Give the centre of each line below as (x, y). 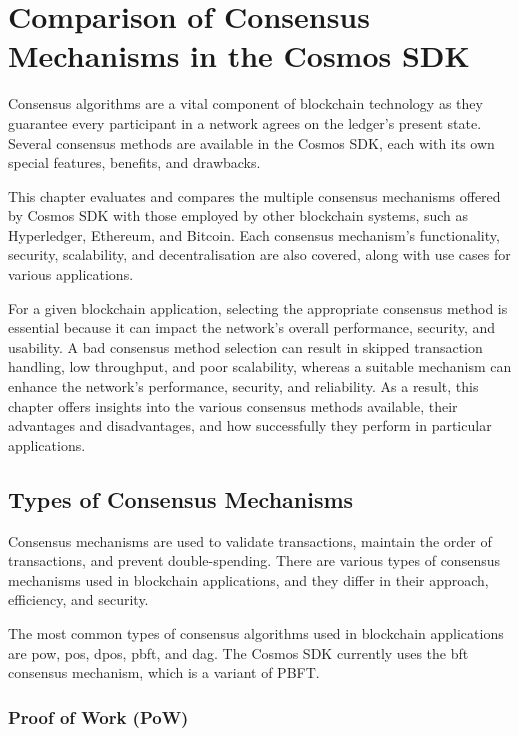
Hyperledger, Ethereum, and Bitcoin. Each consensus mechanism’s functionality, (254, 234)
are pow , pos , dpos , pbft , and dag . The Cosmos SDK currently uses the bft (238, 652)
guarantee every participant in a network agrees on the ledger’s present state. (245, 122)
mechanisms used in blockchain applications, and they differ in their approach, (248, 579)
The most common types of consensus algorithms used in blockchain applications (256, 632)
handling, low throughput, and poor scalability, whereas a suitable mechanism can (260, 366)
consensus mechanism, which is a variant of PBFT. (164, 672)
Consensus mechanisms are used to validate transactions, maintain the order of (250, 540)
